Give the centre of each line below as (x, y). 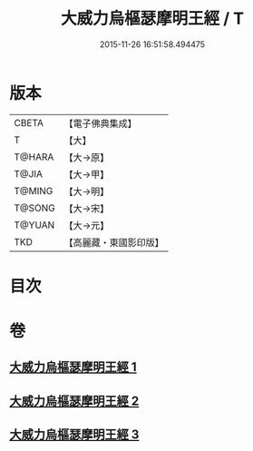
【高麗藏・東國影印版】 (114, 242)
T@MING (34, 191)
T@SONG (35, 208)
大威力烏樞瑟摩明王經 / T (152, 19)
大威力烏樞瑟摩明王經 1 (73, 367)
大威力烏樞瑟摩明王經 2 (74, 401)
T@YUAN (34, 225)
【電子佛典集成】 (101, 123)
